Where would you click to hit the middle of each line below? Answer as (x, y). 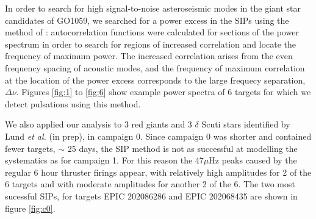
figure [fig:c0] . (30, 208)
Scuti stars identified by (246, 124)
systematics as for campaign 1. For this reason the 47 (104, 160)
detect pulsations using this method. (73, 103)
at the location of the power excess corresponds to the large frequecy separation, (155, 80)
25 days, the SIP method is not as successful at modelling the (182, 148)
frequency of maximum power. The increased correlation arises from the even (149, 56)
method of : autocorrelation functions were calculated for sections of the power (152, 32)
